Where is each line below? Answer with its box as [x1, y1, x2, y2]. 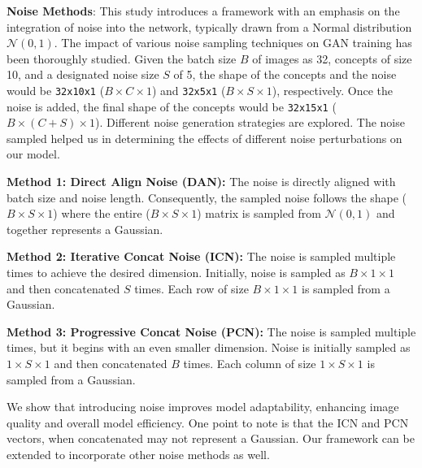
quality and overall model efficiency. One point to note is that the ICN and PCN [7, 414, 409, 431]
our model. [7, 145, 60, 162]
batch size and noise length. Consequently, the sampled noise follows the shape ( [7, 188, 407, 206]
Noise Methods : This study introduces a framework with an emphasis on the [7, 2, 400, 19]
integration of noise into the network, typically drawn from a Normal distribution [7, 18, 412, 35]
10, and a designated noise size [7, 66, 159, 83]
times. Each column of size [183, 355, 316, 371]
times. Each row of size [134, 279, 249, 297]
